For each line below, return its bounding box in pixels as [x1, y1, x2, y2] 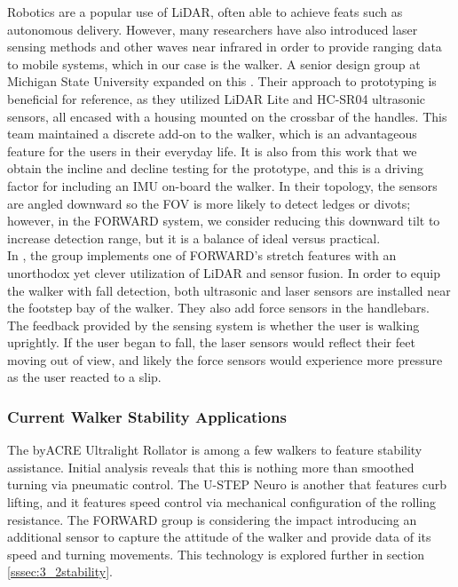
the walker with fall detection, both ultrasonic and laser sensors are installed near [7, 281, 451, 299]
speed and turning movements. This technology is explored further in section [7, 544, 424, 563]
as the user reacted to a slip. [7, 368, 162, 386]
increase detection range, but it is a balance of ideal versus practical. [7, 228, 381, 247]
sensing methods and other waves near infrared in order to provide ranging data [7, 37, 442, 56]
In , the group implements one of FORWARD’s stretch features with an [7, 246, 397, 265]
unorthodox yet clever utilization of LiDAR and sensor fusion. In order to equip [7, 263, 440, 282]
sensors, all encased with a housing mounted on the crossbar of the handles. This [7, 107, 447, 125]
